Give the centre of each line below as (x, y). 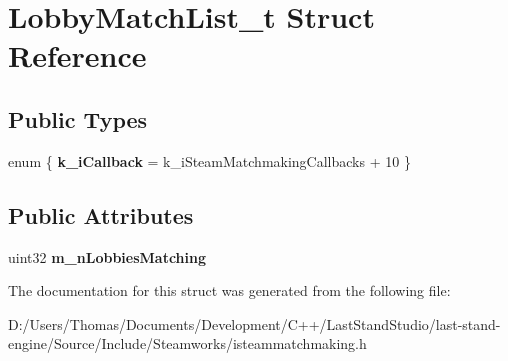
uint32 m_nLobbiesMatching (107, 256)
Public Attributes (101, 214)
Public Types (78, 118)
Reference (77, 55)
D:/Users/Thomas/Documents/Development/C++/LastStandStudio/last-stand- (254, 323)
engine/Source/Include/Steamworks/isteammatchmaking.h (187, 343)
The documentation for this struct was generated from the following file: (229, 290)
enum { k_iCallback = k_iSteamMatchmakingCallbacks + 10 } (209, 160)
